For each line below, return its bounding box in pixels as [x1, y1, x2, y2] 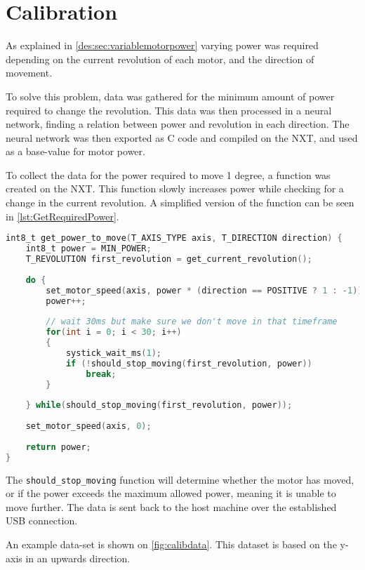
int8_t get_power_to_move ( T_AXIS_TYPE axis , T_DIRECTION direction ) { [6, 233, 343, 244]
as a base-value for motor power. [6, 144, 145, 159]
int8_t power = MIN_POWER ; [25, 244, 152, 254]
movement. [6, 65, 53, 80]
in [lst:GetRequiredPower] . [6, 208, 119, 223]
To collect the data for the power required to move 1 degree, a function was [6, 167, 331, 182]
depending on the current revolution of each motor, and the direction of [6, 51, 314, 66]
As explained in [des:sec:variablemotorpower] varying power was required [6, 38, 319, 53]
